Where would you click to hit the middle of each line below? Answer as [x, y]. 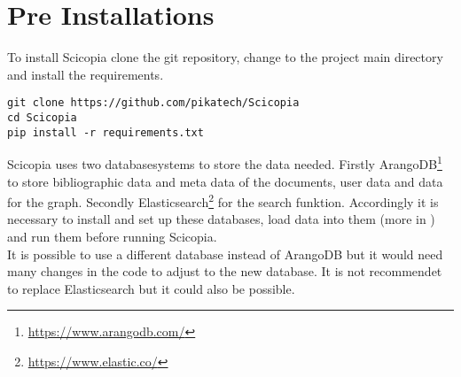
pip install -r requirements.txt [105, 132]
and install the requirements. [86, 74]
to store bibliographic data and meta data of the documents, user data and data [225, 181]
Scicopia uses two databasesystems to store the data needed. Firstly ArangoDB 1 [225, 162]
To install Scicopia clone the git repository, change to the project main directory [225, 57]
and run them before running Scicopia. [112, 236]
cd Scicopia [42, 117]
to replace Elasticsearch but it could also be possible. [151, 288]
